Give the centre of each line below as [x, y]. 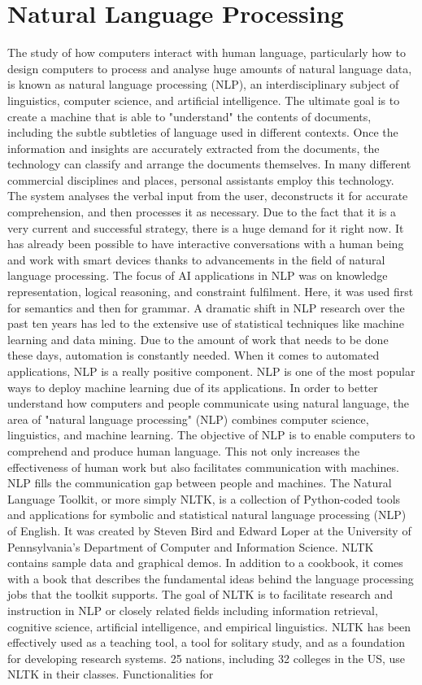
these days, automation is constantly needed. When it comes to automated [194, 355]
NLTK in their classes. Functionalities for [111, 674]
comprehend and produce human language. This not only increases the [184, 450]
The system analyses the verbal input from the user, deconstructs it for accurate [208, 196]
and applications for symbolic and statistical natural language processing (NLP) [207, 515]
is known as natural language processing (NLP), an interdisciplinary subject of [203, 84]
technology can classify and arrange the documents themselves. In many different [209, 164]
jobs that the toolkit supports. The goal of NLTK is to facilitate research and [200, 594]
